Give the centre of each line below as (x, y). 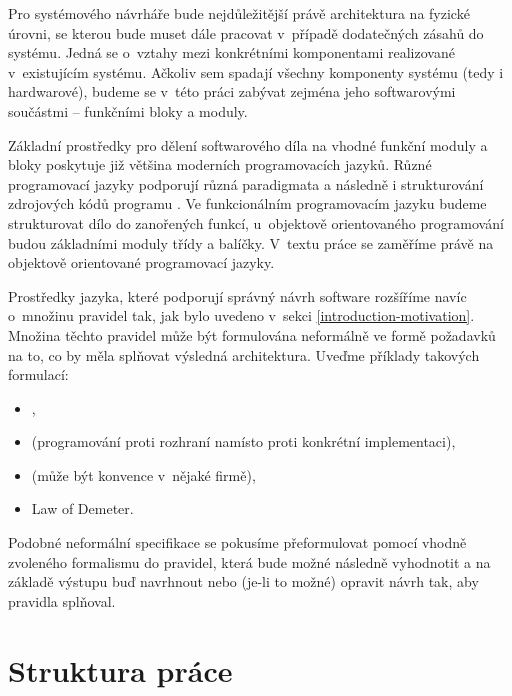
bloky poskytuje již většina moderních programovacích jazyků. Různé (220, 164)
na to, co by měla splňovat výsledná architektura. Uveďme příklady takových (244, 354)
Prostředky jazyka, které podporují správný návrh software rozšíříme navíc (237, 295)
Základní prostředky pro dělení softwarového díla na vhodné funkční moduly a (248, 144)
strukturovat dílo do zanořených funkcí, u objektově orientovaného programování (256, 222)
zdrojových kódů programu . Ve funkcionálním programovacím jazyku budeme (247, 203)
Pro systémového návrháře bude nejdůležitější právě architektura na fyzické (239, 13)
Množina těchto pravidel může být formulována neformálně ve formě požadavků (252, 334)
